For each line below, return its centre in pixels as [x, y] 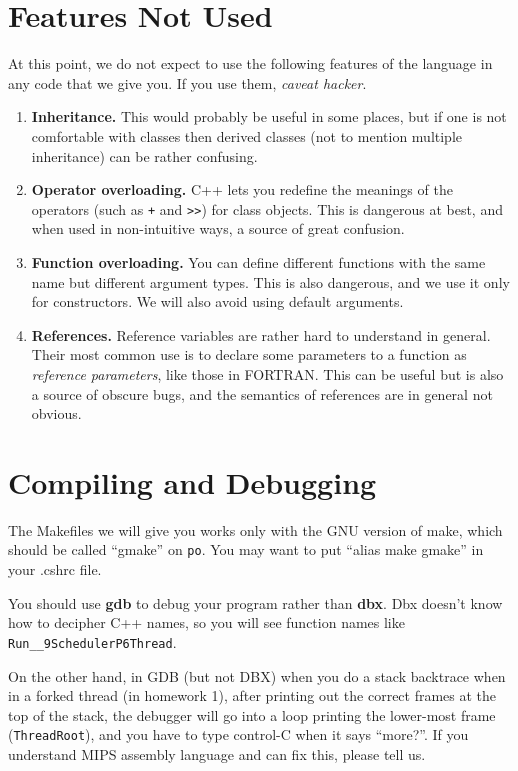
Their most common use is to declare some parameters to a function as [249, 354]
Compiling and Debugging [192, 481]
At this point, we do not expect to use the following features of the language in [250, 63]
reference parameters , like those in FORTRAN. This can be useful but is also [267, 373]
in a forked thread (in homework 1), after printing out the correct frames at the [252, 695]
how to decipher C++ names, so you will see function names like [206, 622]
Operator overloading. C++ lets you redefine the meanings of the [242, 189]
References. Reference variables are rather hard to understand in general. [261, 334]
